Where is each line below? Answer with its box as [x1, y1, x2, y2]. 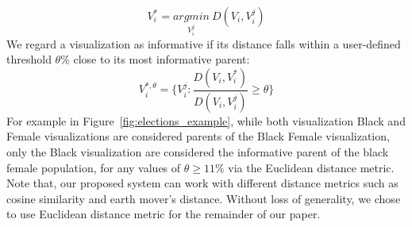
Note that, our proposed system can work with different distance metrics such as [6, 175, 399, 191]
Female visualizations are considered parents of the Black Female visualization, [6, 128, 390, 144]
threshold [6, 51, 52, 67]
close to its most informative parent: [73, 51, 250, 67]
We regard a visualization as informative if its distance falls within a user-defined [6, 35, 401, 52]
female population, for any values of [6, 159, 181, 175]
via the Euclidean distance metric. [228, 159, 395, 175]
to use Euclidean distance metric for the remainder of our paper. [6, 206, 321, 222]
